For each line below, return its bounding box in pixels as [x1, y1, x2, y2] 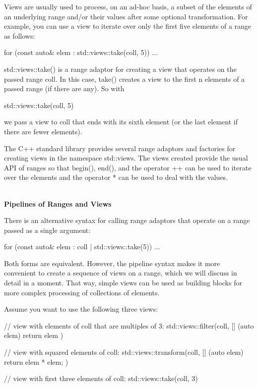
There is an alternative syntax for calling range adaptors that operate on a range [4, 215, 250, 225]
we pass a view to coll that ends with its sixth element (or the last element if [4, 116, 238, 127]
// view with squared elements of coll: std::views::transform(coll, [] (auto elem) [4, 347, 244, 357]
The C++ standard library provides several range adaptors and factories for [4, 143, 236, 153]
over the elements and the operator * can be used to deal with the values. [4, 172, 228, 182]
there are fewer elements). [4, 126, 82, 136]
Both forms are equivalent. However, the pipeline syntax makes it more [4, 258, 220, 268]
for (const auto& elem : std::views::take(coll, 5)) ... [4, 47, 158, 57]
